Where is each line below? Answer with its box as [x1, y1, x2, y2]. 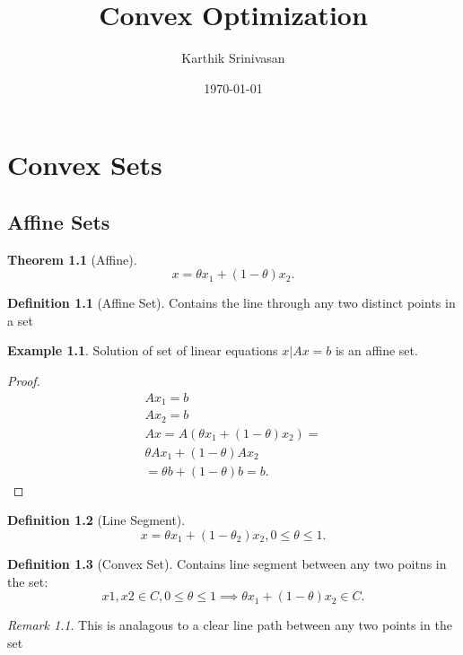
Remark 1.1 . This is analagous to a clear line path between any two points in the [7, 616, 452, 634]
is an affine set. [335, 341, 418, 360]
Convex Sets [7, 146, 162, 183]
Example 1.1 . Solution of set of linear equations [7, 341, 278, 360]
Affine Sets [7, 207, 110, 235]
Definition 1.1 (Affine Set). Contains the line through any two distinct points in [7, 293, 456, 312]
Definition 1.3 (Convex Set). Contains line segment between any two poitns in [7, 554, 447, 572]
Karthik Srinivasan [181, 48, 285, 67]
